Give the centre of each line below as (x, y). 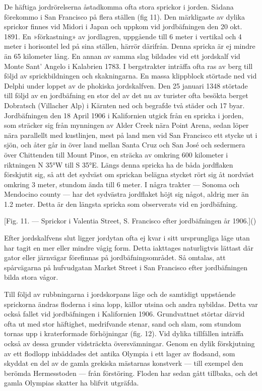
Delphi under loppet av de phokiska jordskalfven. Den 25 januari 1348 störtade (126, 85)
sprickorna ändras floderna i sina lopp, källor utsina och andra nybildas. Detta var (131, 304)
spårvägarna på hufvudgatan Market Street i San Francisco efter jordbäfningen (126, 267)
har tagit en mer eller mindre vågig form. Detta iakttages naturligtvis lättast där (129, 247)
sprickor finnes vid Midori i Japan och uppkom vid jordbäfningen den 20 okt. (123, 26)
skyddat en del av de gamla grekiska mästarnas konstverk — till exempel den (124, 363)
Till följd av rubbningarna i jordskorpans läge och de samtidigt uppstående (120, 294)
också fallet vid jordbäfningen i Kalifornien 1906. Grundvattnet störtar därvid (124, 314)
